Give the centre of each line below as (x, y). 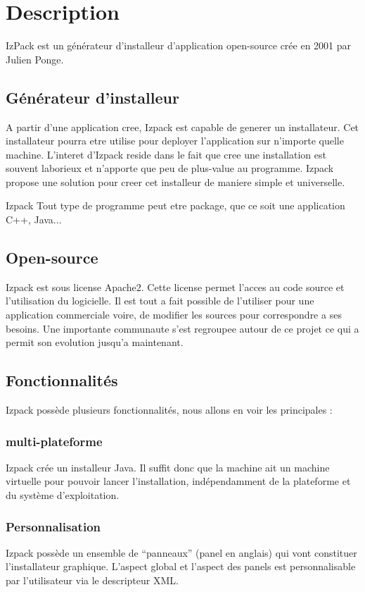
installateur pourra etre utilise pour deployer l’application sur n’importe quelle (175, 141)
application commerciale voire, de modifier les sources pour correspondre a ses (174, 315)
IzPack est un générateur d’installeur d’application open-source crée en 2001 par (179, 45)
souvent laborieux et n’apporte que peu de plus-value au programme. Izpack (170, 168)
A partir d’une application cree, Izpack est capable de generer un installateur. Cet (182, 127)
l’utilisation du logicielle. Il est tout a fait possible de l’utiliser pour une (160, 301)
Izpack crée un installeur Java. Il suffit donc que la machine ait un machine (168, 467)
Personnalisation (53, 526)
